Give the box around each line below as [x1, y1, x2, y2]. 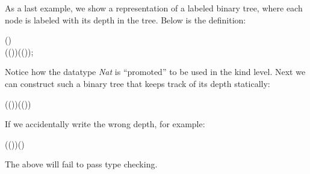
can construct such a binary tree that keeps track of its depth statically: [5, 77, 270, 89]
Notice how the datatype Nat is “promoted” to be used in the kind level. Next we [5, 65, 306, 78]
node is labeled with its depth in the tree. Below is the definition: [5, 13, 246, 26]
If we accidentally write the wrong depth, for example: [5, 118, 205, 130]
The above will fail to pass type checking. [5, 158, 158, 170]
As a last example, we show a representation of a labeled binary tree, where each [5, 2, 303, 14]
